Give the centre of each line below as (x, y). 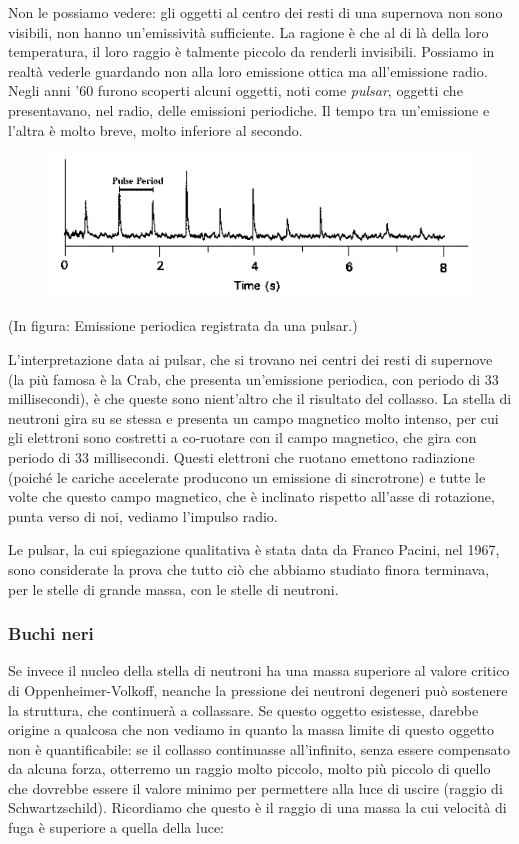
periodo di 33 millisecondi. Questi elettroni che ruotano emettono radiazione (241, 456)
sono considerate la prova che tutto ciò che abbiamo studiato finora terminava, (249, 568)
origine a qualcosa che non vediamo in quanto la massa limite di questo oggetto (251, 729)
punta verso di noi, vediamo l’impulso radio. (143, 515)
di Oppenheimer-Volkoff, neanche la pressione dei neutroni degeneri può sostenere (258, 689)
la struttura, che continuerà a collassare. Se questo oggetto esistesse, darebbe (243, 709)
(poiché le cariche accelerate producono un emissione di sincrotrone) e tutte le (247, 476)
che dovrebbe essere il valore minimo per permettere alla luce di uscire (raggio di (255, 787)
